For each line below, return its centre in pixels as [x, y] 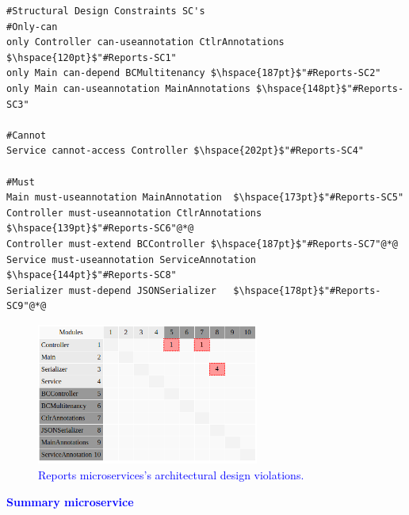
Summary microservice [70, 501]
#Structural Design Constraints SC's [106, 11]
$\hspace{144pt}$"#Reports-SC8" [92, 275]
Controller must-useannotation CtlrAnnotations [134, 213]
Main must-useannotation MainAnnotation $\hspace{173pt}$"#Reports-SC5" [205, 198]
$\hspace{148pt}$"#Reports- [330, 88]
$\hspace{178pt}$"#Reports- [307, 290]
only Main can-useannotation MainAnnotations [128, 88]
